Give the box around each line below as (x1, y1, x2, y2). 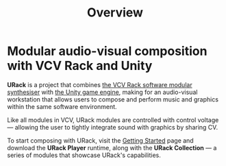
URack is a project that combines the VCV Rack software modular (7, 80, 193, 88)
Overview (86, 5, 144, 21)
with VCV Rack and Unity (7, 58, 153, 73)
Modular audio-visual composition (7, 43, 208, 59)
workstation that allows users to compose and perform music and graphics (7, 95, 219, 104)
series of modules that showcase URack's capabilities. (7, 151, 161, 159)
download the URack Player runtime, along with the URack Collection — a (7, 143, 217, 152)
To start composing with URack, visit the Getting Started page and (7, 136, 194, 145)
